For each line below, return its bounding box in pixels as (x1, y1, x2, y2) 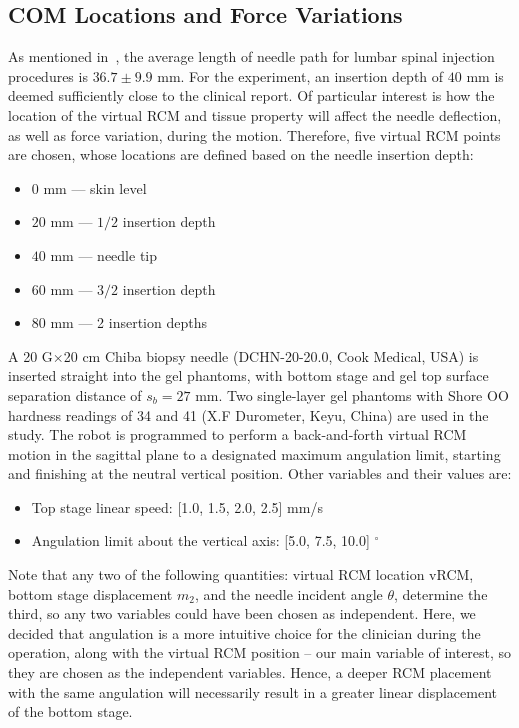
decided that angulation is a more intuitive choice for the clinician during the (8, 622, 481, 643)
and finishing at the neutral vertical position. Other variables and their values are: (8, 463, 512, 484)
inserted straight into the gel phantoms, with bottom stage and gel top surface (8, 365, 489, 386)
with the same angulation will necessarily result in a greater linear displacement (8, 681, 498, 702)
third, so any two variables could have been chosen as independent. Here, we (8, 603, 476, 624)
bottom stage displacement (8, 583, 173, 604)
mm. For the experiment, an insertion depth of (157, 65, 444, 86)
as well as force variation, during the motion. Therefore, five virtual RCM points (8, 124, 501, 145)
